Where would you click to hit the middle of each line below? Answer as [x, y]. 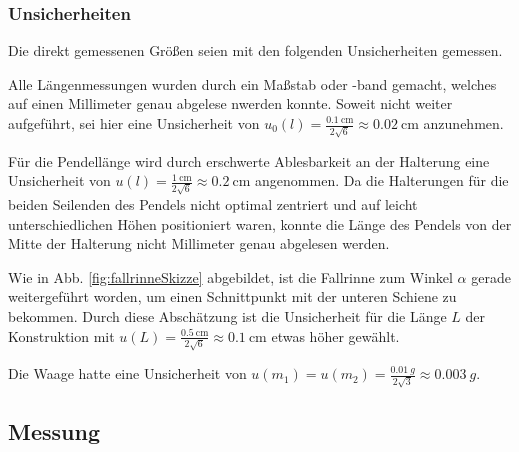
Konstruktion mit [61, 335]
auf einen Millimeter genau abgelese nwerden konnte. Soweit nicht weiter [230, 103]
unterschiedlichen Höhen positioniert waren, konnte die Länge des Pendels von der [260, 223]
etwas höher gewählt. [335, 335]
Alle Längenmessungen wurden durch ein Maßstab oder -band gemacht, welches [252, 83]
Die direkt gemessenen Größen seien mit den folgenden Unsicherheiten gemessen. [255, 50]
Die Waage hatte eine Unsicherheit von [127, 373]
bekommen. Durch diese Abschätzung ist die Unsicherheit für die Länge [227, 315]
